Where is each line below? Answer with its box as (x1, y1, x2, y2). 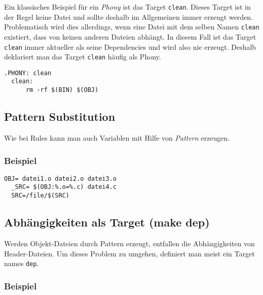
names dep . (4, 258, 39, 269)
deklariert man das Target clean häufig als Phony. (4, 51, 161, 62)
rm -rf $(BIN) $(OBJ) (25, 86, 99, 94)
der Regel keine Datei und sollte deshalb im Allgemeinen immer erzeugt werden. (4, 11, 253, 22)
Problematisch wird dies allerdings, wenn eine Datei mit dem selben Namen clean (4, 21, 259, 32)
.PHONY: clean (4, 69, 52, 77)
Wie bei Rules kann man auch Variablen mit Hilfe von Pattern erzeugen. (4, 132, 230, 143)
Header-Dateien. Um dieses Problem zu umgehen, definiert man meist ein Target (4, 248, 255, 258)
